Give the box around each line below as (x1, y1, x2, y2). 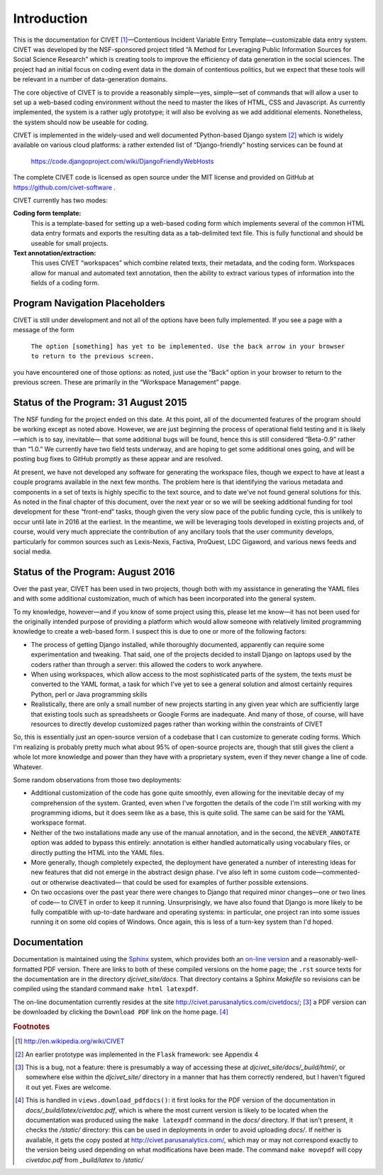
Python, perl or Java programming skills (30, 690, 148, 698)
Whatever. (13, 763, 43, 771)
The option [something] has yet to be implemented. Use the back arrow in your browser (30, 342, 345, 351)
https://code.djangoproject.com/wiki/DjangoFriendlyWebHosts (30, 157, 214, 165)
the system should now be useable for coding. (13, 118, 149, 126)
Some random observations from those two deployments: (13, 776, 182, 784)
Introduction (13, 11, 88, 26)
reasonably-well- (309, 955, 359, 964)
